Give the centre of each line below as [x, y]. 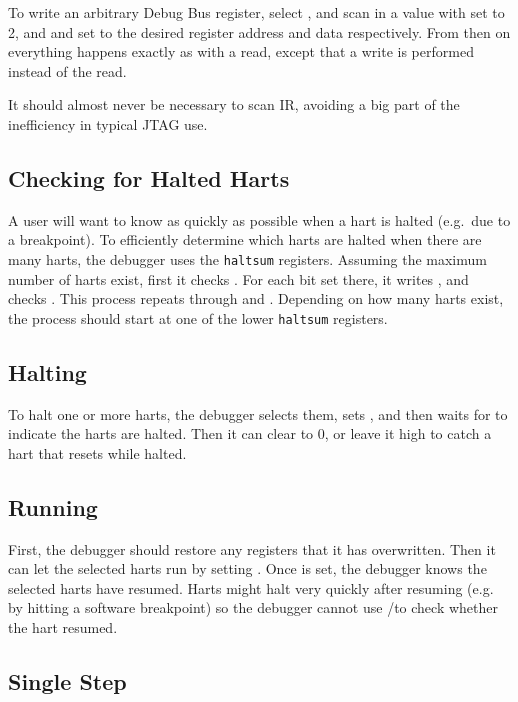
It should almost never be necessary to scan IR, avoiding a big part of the [234, 104]
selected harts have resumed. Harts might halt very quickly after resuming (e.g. [251, 587]
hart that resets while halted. [97, 452]
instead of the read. [67, 70]
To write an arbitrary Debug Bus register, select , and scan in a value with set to [256, 12]
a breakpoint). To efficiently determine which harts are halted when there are [245, 239]
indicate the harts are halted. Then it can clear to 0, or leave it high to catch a [250, 433]
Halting [47, 371]
